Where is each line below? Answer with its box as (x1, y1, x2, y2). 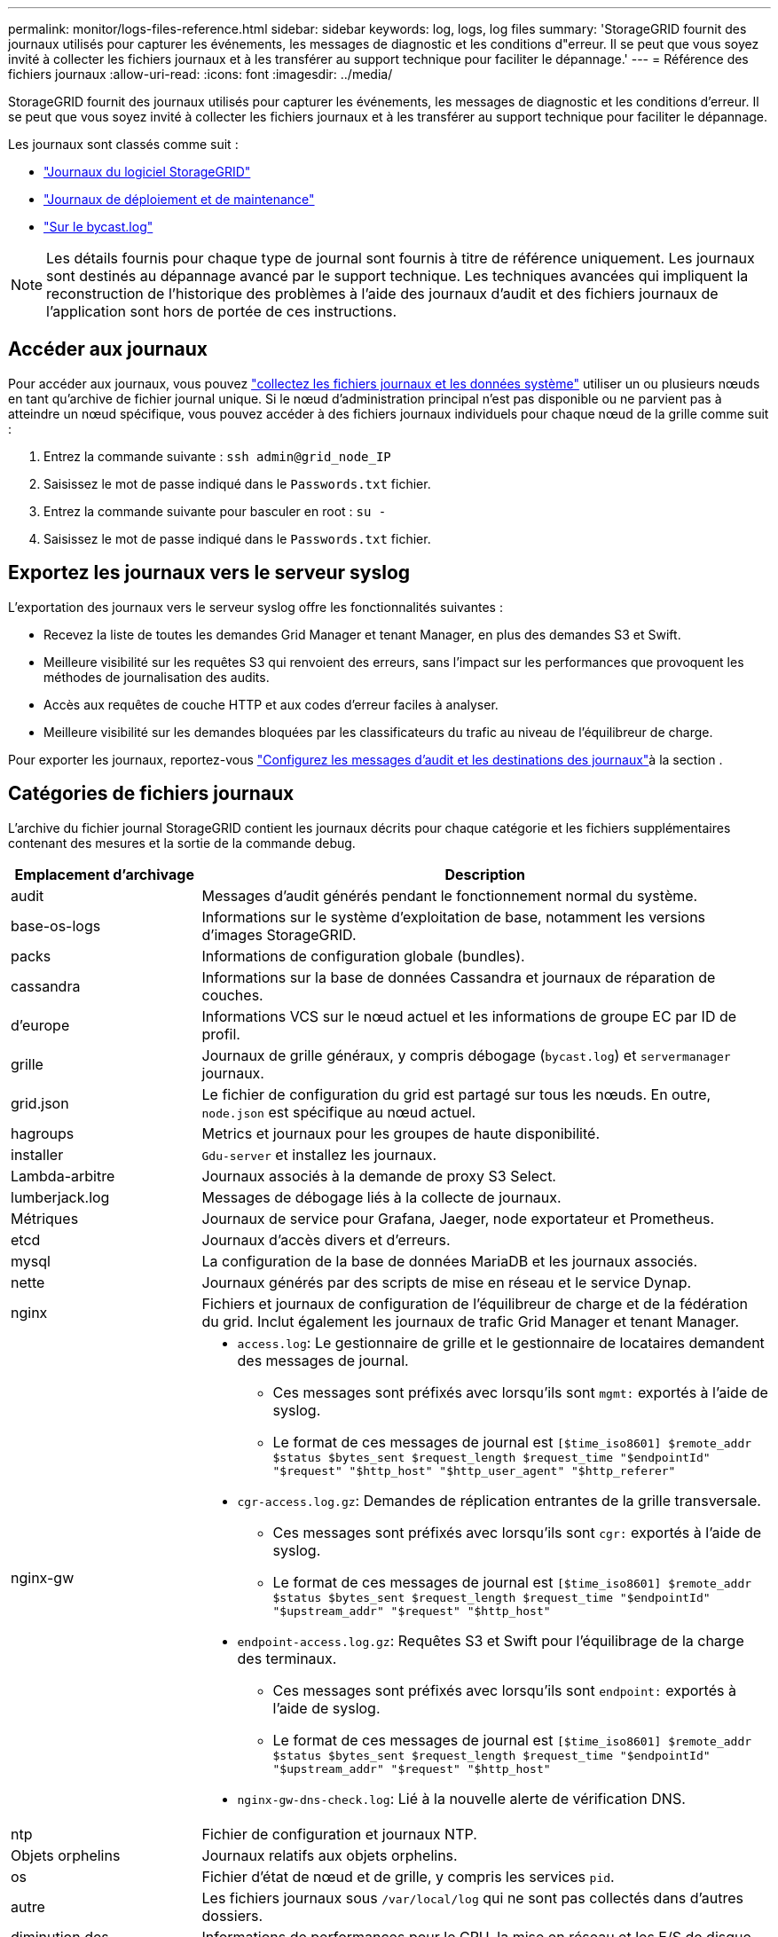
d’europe (11, 1016, 70, 1034)
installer (11, 1145, 64, 1164)
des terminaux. (237, 1649, 337, 1667)
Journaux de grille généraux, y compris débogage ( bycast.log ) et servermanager (201, 1046, 731, 1064)
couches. (201, 985, 263, 1004)
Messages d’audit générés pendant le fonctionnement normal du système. (201, 886, 698, 905)
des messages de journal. (237, 1351, 409, 1369)
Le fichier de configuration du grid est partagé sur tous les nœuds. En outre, (201, 1085, 711, 1103)
